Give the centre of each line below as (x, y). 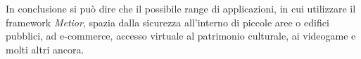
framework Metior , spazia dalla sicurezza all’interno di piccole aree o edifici (167, 22)
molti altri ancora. (45, 49)
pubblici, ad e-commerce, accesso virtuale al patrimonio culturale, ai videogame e (181, 36)
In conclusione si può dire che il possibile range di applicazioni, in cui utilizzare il (181, 8)
